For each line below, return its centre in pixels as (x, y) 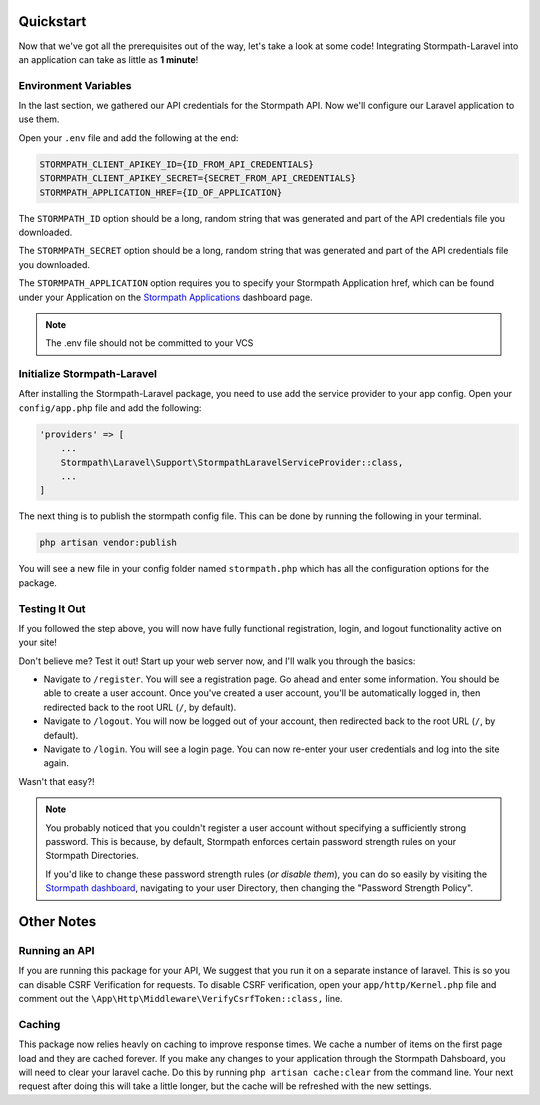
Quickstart (52, 21)
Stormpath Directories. (92, 856)
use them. (39, 119)
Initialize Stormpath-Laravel (87, 374)
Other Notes (57, 921)
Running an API (56, 950)
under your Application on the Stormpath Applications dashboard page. (166, 297)
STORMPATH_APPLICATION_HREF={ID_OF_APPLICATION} (161, 192)
